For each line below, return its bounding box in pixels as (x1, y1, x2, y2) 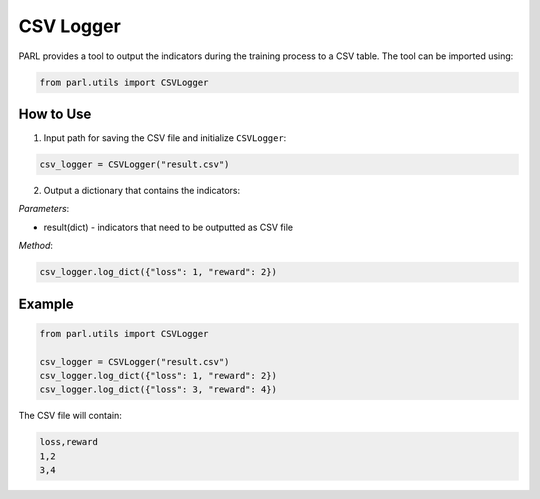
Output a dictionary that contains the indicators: (43, 185, 240, 196)
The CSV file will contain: (18, 410, 122, 422)
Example (18, 295, 74, 312)
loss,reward (39, 436, 99, 448)
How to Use (18, 105, 92, 122)
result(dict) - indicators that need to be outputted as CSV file (43, 221, 294, 233)
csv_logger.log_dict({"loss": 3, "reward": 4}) (39, 384, 277, 395)
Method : (18, 240, 54, 252)
